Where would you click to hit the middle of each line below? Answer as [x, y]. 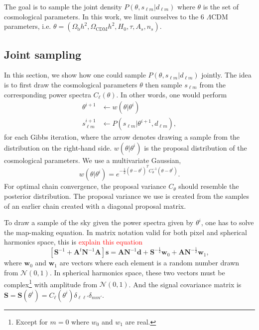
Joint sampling [43, 54]
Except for [32, 321]
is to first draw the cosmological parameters [71, 84]
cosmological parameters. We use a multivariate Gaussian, [93, 160]
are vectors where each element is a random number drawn [149, 263]
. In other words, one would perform [172, 94]
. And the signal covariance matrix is [185, 284]
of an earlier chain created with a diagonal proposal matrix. [95, 206]
